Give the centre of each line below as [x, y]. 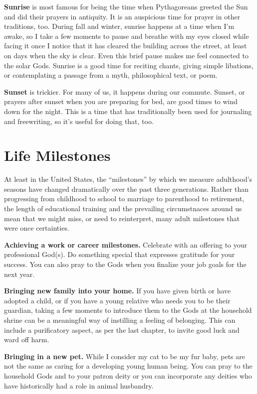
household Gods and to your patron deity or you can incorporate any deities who [128, 375]
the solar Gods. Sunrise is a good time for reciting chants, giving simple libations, [129, 65]
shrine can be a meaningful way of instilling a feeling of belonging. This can [120, 320]
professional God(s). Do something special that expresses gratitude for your [120, 254]
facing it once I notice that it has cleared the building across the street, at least [126, 46]
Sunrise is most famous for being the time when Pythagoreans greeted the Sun [126, 6]
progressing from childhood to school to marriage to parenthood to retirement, [124, 198]
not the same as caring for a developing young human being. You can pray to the [128, 366]
